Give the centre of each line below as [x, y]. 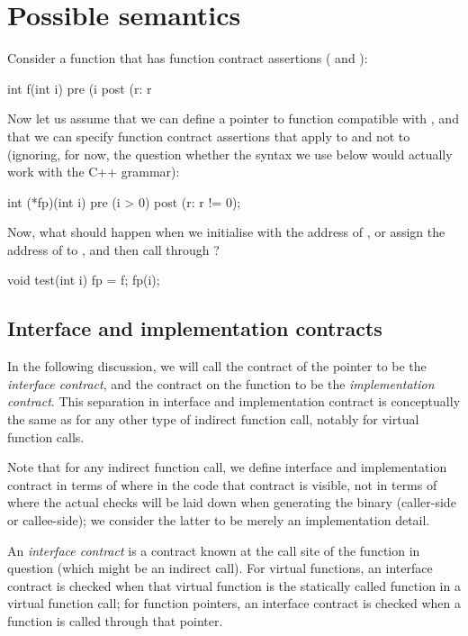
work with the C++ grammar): [94, 172]
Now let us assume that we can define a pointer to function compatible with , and [233, 118]
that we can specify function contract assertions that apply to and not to [209, 136]
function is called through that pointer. [115, 620]
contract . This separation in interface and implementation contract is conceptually [234, 401]
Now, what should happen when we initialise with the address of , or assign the [226, 232]
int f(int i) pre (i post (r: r [80, 88]
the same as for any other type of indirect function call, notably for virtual [213, 419]
